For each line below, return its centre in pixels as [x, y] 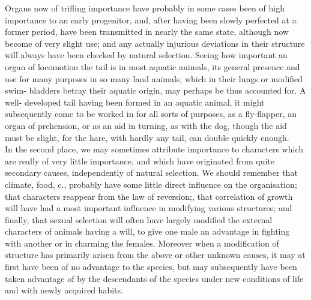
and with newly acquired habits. [64, 290]
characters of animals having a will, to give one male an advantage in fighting [147, 231]
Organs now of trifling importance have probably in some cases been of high [145, 8]
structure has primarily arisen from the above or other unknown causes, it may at [155, 255]
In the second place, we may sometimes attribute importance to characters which [154, 149]
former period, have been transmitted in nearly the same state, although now [147, 31]
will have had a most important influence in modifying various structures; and [149, 208]
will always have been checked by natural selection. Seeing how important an [146, 55]
